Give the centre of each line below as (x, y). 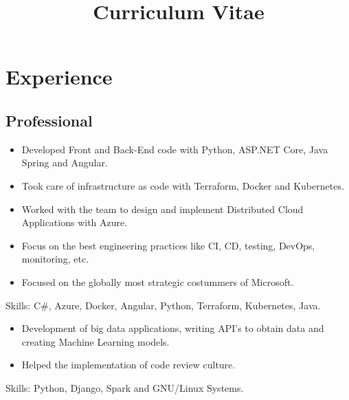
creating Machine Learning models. (95, 341)
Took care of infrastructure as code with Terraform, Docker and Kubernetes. (183, 185)
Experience (59, 77)
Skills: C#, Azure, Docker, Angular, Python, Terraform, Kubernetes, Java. (163, 305)
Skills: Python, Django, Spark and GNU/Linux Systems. (125, 387)
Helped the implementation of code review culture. (128, 365)
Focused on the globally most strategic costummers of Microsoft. (158, 281)
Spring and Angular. (65, 163)
